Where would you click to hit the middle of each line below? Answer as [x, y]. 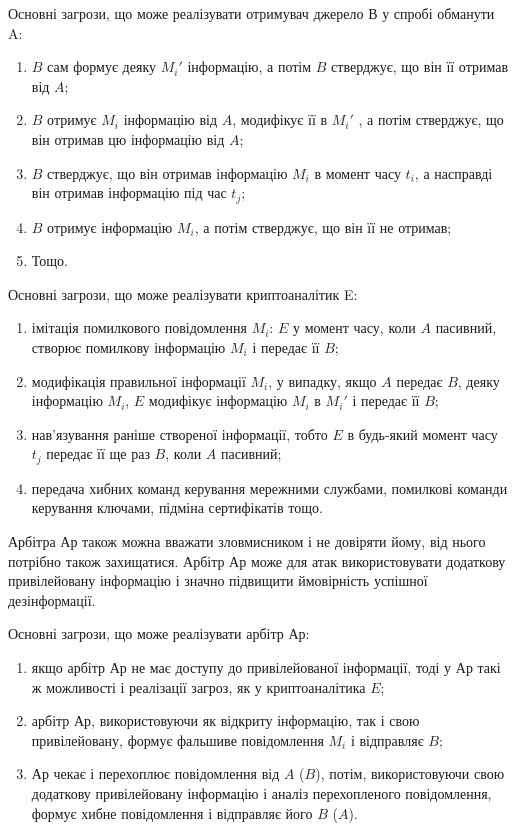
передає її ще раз [98, 453]
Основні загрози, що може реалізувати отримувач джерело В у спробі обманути [251, 13]
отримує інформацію [110, 226]
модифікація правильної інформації [138, 380]
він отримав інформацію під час [129, 192]
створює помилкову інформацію [128, 346]
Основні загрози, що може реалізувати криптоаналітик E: [183, 293]
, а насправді [453, 172]
